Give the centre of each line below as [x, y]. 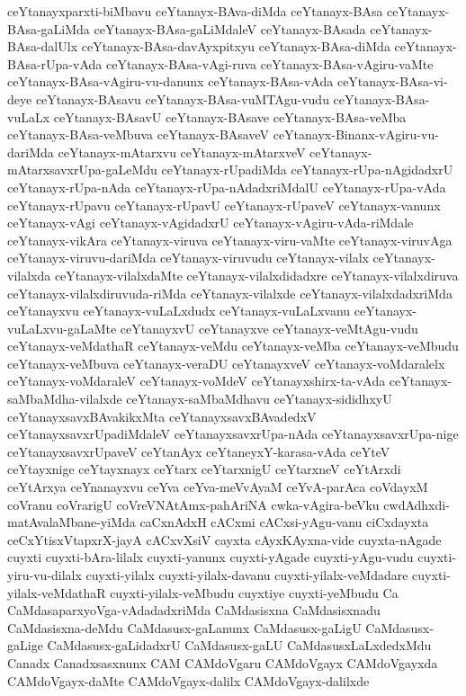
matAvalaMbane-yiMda [72, 522]
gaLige [25, 645]
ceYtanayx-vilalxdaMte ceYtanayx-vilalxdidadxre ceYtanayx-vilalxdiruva [256, 275]
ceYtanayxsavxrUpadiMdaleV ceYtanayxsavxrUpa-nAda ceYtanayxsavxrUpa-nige [233, 434]
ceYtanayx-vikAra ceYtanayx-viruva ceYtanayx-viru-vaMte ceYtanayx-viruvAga [230, 240]
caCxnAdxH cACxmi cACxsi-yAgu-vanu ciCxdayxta [284, 522]
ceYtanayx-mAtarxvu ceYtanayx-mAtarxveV [182, 152]
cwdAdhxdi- [417, 504]
